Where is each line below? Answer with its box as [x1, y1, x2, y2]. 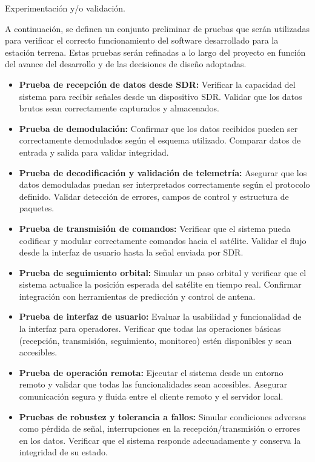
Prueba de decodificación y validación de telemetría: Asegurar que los [19, 166, 307, 179]
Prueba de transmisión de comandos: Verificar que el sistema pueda [19, 222, 291, 234]
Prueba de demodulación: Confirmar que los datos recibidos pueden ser [19, 122, 298, 134]
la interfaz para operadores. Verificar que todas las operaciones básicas [19, 322, 281, 335]
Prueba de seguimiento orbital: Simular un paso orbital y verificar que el [19, 266, 307, 279]
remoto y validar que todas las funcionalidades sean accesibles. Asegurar [19, 378, 288, 391]
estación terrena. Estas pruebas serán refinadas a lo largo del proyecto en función [5, 45, 306, 58]
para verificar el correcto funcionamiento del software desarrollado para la [5, 34, 279, 47]
